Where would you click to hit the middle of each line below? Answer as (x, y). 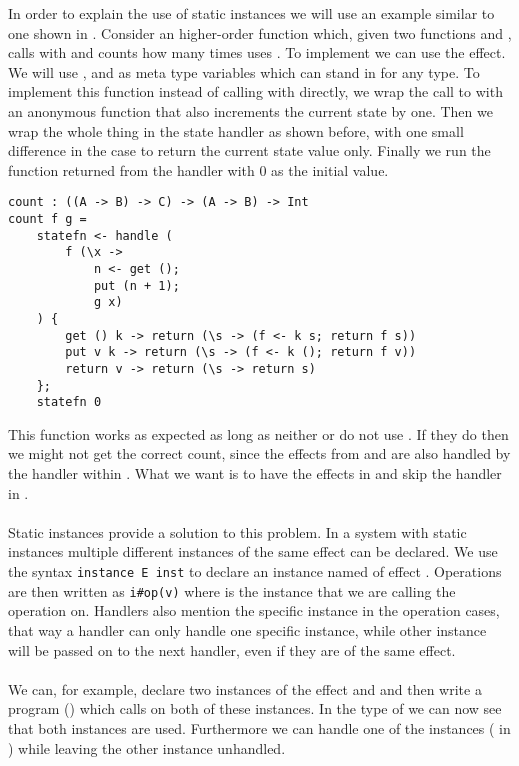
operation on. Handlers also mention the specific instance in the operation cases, (254, 610)
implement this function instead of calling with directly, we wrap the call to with (255, 91)
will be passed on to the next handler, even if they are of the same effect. (232, 649)
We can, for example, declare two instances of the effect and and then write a (245, 688)
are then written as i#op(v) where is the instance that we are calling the (232, 590)
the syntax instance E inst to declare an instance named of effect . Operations (255, 571)
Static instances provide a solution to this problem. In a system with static (237, 531)
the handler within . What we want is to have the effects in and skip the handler (255, 473)
